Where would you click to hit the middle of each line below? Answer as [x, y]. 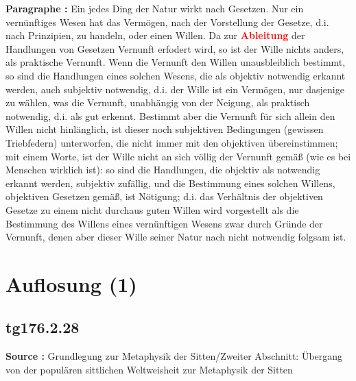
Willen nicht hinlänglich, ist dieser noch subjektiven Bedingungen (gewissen [165, 129]
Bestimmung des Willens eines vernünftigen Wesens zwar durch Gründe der [164, 223]
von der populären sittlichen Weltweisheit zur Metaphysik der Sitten [149, 369]
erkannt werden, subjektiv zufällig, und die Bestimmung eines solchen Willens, [170, 183]
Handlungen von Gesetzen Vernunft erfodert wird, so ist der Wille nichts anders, [175, 48]
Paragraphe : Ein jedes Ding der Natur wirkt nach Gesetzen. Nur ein [155, 8]
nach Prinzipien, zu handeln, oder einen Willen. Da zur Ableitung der [155, 35]
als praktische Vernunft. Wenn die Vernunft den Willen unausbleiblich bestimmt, [176, 62]
